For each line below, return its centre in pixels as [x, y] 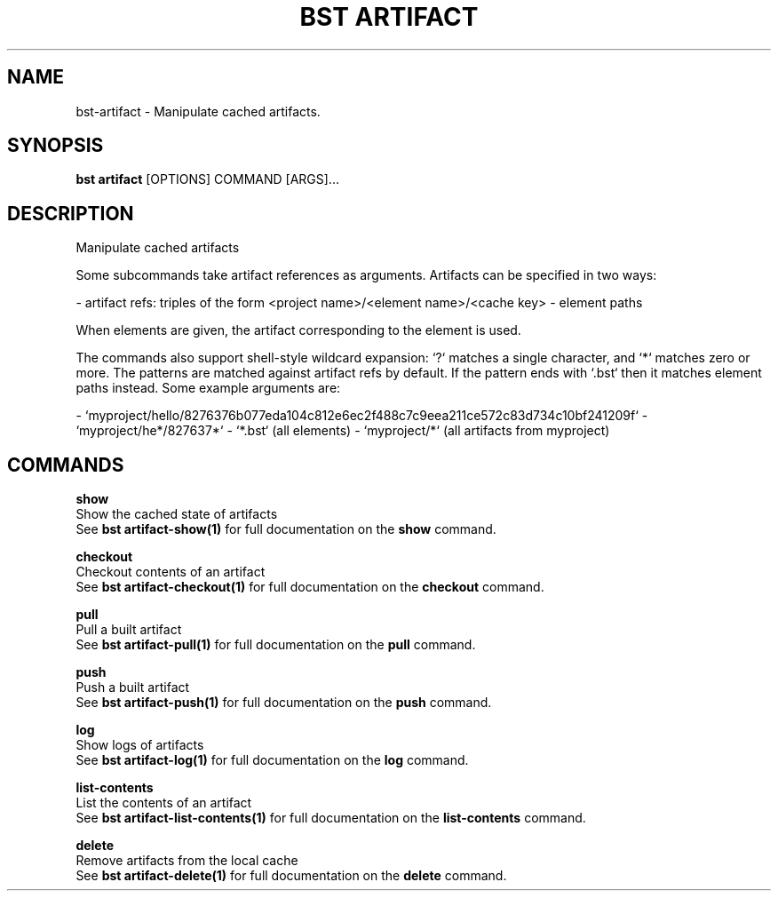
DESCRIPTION [71, 213]
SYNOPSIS [56, 146]
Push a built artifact [133, 687]
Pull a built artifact [129, 630]
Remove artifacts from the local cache [187, 861]
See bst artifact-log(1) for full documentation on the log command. [272, 760]
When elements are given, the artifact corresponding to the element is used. [298, 330]
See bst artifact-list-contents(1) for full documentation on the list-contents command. [331, 818]
